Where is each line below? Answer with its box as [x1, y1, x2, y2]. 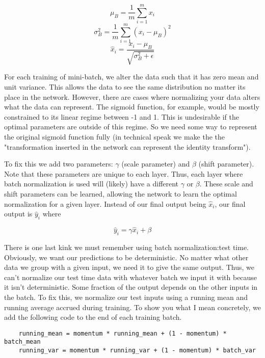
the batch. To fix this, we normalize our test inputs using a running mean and [4, 291, 248, 302]
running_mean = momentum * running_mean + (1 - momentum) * [18, 329, 227, 337]
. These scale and [199, 178, 253, 189]
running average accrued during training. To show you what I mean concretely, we [4, 301, 261, 312]
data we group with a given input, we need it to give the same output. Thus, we [4, 262, 254, 272]
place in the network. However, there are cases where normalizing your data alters [4, 91, 260, 102]
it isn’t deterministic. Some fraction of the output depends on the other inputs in [4, 282, 258, 292]
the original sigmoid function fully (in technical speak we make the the [4, 131, 225, 142]
